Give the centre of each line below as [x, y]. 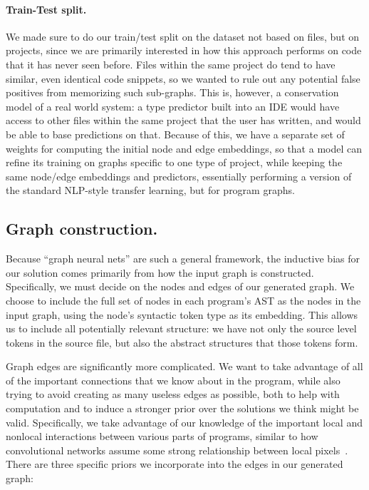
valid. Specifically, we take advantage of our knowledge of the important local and [184, 422]
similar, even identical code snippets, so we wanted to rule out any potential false [183, 78]
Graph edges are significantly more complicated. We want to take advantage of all [184, 366]
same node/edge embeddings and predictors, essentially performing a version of [179, 176]
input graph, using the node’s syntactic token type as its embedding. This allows [182, 314]
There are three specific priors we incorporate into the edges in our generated [175, 464]
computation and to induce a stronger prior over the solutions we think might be [182, 408]
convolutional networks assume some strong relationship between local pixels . [177, 450]
